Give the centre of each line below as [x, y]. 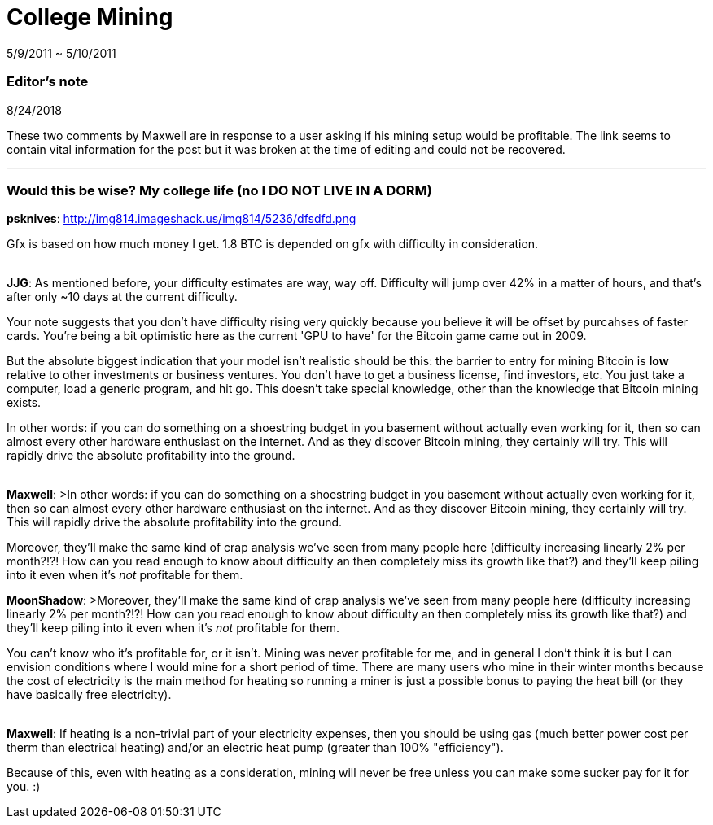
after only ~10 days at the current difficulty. [122, 297]
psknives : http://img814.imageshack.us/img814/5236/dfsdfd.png [182, 219]
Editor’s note [48, 82]
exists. [24, 403]
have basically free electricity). [89, 695]
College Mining [90, 17]
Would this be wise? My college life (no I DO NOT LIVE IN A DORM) [220, 190]
